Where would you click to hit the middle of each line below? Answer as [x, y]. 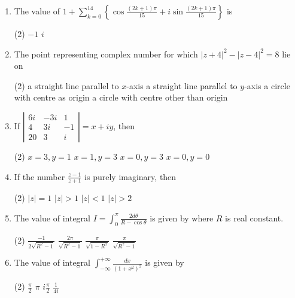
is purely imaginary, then [130, 176]
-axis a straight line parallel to [182, 85]
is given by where [182, 218]
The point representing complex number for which [106, 54]
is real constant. [254, 218]
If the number [39, 176]
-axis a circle [267, 85]
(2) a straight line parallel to [66, 85]
